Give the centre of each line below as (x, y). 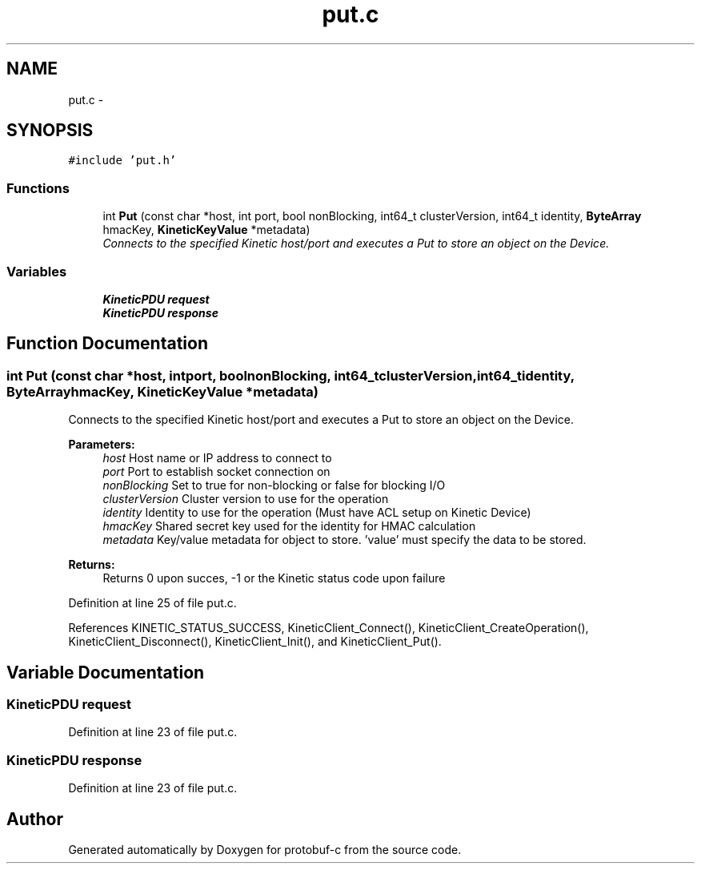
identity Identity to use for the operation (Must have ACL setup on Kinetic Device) (317, 513)
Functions (38, 188)
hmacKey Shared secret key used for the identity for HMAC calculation (289, 526)
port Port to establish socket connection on (216, 472)
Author (35, 819)
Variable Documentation (106, 672)
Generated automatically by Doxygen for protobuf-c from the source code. (265, 849)
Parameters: (102, 445)
